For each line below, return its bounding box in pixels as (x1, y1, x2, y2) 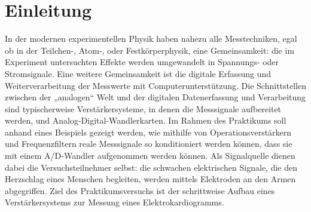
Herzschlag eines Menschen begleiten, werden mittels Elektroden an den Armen (5, 173, 296, 185)
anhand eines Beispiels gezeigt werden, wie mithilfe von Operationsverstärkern (5, 125, 292, 138)
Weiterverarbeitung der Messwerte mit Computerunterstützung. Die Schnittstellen (5, 79, 307, 91)
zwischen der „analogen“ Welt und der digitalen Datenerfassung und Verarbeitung (5, 91, 306, 103)
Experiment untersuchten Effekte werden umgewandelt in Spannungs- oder (5, 56, 279, 68)
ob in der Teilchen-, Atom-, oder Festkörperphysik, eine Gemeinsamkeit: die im (5, 44, 295, 56)
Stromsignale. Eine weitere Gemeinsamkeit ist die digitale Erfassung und (5, 67, 272, 79)
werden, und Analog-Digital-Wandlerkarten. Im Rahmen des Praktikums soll (5, 114, 286, 127)
